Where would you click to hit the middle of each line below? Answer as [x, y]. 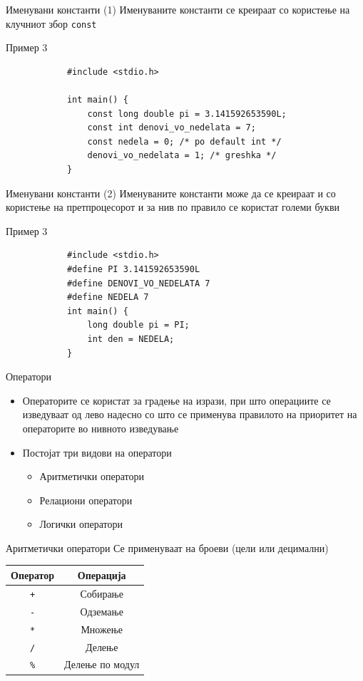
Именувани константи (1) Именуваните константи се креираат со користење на [178, 9]
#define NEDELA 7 [108, 297]
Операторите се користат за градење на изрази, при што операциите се [177, 400]
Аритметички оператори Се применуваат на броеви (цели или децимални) [167, 547]
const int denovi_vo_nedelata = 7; [172, 128]
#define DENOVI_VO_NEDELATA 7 [138, 283]
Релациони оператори [86, 500]
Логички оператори [81, 524]
